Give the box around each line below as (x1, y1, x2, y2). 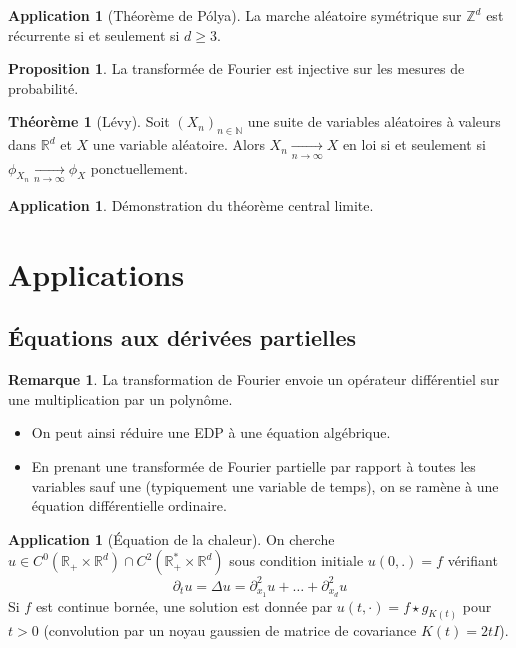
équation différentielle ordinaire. (31, 495, 227, 516)
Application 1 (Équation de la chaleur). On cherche (8, 528, 335, 549)
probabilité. (8, 77, 79, 98)
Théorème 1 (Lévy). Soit (8, 111, 170, 132)
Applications (8, 253, 185, 294)
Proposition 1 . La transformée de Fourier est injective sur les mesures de (8, 58, 465, 79)
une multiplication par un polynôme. (8, 388, 233, 409)
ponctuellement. (90, 157, 188, 178)
